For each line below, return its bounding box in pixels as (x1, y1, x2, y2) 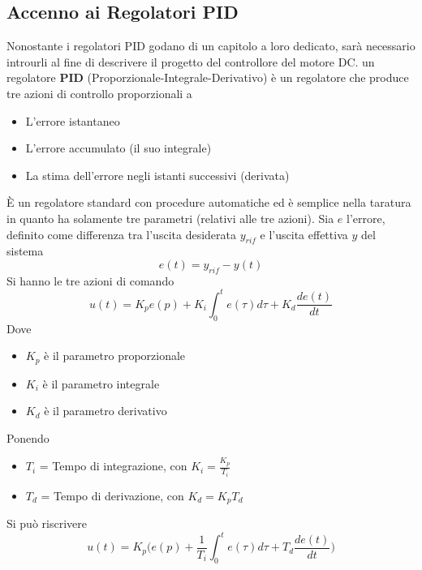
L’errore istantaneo (25, 112, 120, 129)
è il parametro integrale (42, 375, 160, 392)
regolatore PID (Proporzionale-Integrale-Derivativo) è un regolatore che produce (6, 69, 409, 86)
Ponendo (6, 429, 50, 446)
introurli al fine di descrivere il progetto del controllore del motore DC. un (6, 53, 375, 70)
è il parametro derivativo (44, 402, 167, 419)
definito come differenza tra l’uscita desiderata (6, 225, 236, 242)
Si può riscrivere (6, 515, 87, 532)
